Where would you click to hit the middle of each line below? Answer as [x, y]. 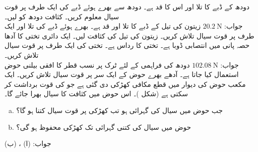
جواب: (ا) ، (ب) [28, 143]
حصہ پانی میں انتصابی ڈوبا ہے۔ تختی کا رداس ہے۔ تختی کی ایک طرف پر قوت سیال [127, 45]
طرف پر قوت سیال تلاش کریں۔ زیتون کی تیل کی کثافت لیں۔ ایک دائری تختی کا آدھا [129, 35]
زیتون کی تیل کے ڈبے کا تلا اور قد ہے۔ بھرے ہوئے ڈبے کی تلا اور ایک [103, 26]
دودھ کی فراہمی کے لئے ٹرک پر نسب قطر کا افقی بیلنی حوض [97, 64]
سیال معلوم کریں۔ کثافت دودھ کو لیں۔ [62, 16]
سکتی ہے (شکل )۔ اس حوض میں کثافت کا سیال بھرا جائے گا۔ [96, 94]
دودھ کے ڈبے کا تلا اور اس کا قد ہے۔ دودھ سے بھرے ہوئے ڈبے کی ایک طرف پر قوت [127, 6]
